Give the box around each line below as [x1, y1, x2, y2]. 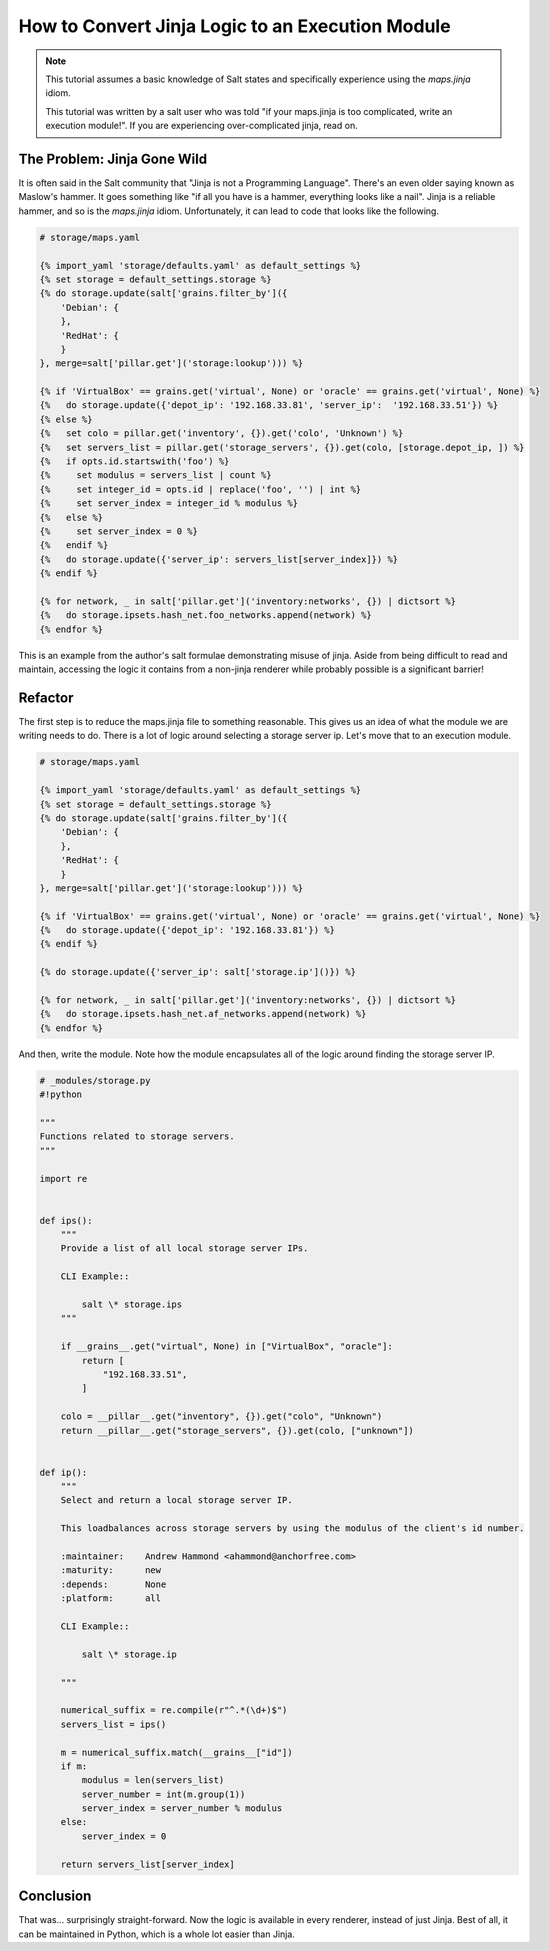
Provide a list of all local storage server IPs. [60, 1243, 309, 1254]
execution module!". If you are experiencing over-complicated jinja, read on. [45, 120, 359, 132]
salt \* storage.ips [81, 1299, 183, 1310]
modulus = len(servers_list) [81, 1775, 225, 1786]
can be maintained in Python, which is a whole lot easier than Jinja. [18, 1928, 295, 1940]
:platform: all [60, 1593, 162, 1604]
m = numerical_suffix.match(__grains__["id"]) [60, 1746, 294, 1758]
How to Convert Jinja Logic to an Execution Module [18, 15, 451, 37]
